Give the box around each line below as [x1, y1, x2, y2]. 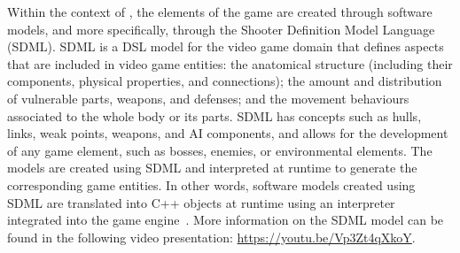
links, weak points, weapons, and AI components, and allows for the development [7, 124, 448, 142]
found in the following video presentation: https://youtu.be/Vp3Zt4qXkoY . [7, 227, 416, 246]
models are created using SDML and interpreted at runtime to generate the [7, 158, 417, 177]
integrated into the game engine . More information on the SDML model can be [7, 211, 444, 229]
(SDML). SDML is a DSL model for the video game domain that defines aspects [7, 37, 444, 56]
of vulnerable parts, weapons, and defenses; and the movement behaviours [7, 88, 409, 107]
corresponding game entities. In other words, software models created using [7, 175, 416, 194]
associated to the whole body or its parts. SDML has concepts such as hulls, [7, 106, 422, 125]
